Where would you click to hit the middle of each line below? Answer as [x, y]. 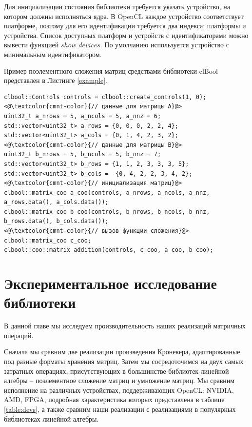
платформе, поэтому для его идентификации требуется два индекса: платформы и [125, 26]
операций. [19, 335]
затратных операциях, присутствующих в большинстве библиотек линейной [116, 371]
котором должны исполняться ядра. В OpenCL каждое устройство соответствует [124, 16]
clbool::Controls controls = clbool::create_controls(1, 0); [105, 97]
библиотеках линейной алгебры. [51, 418]
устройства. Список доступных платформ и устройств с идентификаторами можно [126, 35]
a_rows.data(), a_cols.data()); [56, 202]
